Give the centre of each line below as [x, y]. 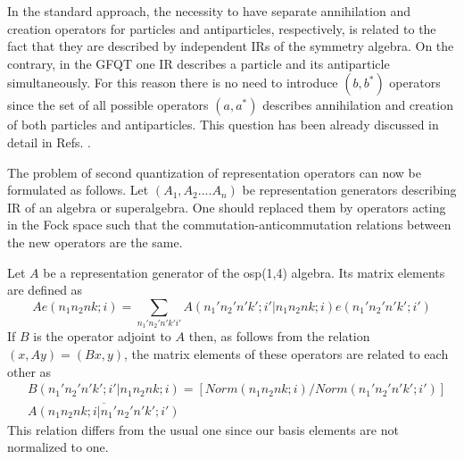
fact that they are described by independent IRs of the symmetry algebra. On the [231, 46]
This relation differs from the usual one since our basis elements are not [203, 429]
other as [29, 371]
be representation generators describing [349, 190]
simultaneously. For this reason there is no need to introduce [173, 83]
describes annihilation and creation [358, 105]
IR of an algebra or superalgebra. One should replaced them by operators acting [227, 207]
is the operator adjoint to [102, 336]
